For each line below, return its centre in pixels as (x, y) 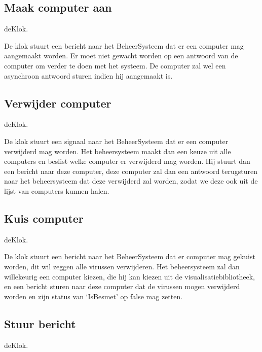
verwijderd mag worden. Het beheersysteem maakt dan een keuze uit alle (118, 151)
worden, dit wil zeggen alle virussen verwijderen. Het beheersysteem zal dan (122, 266)
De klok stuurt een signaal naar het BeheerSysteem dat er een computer (116, 141)
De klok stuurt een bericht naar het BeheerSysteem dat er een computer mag (124, 45)
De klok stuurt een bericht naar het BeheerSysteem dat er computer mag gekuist (130, 256)
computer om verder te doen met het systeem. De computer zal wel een (115, 65)
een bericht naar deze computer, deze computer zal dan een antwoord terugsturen (131, 171)
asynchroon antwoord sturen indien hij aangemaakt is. (88, 75)
